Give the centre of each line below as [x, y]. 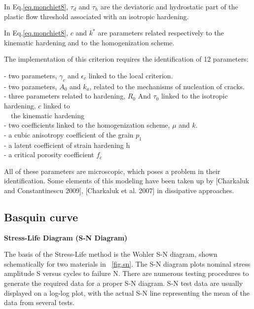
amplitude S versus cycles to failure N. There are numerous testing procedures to [127, 273]
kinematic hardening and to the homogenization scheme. [89, 42]
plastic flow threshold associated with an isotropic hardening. [96, 16]
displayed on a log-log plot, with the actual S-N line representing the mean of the [127, 292]
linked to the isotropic [194, 96]
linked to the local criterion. [131, 75]
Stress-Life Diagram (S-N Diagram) [66, 237]
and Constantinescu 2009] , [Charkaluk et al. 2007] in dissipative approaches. [119, 190]
